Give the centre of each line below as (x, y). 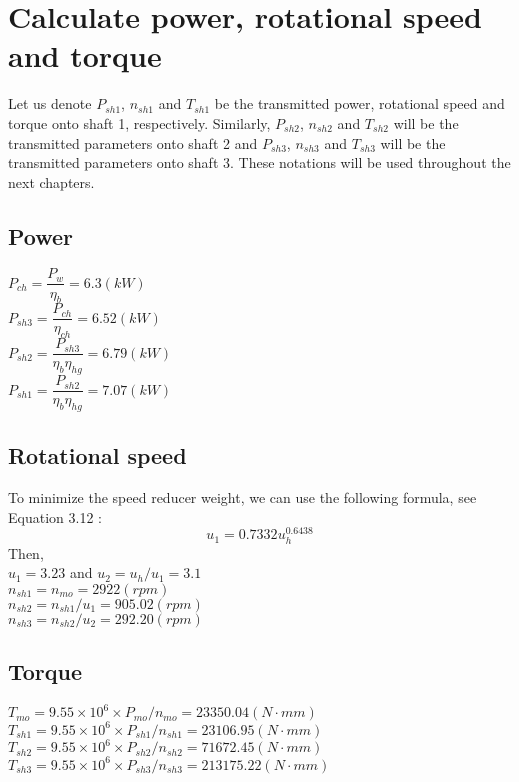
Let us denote (50, 103)
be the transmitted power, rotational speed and (359, 103)
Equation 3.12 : (55, 516)
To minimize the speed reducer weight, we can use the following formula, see (242, 497)
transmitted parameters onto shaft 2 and (133, 142)
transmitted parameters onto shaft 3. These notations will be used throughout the (259, 162)
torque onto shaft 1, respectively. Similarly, (139, 122)
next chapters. (51, 181)
